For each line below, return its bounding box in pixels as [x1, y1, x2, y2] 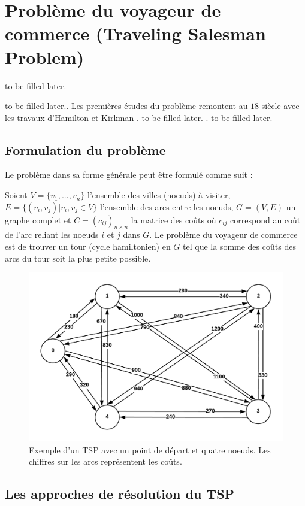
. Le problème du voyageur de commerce [149, 228, 298, 241]
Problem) [5, 44, 84, 69]
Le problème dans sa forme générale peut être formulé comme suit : [5, 168, 253, 181]
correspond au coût [230, 213, 301, 226]
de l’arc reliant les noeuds [5, 228, 99, 241]
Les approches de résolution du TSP [5, 484, 235, 503]
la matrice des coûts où [131, 213, 216, 226]
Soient [5, 189, 28, 201]
